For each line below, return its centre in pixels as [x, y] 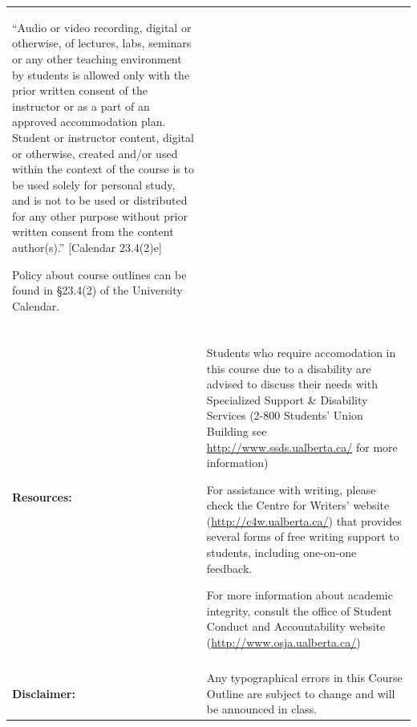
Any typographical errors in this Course [304, 678]
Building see [237, 431]
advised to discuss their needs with [292, 384]
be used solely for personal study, [94, 184]
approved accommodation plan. [89, 122]
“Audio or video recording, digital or [102, 27]
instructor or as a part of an [81, 106]
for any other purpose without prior [100, 215]
